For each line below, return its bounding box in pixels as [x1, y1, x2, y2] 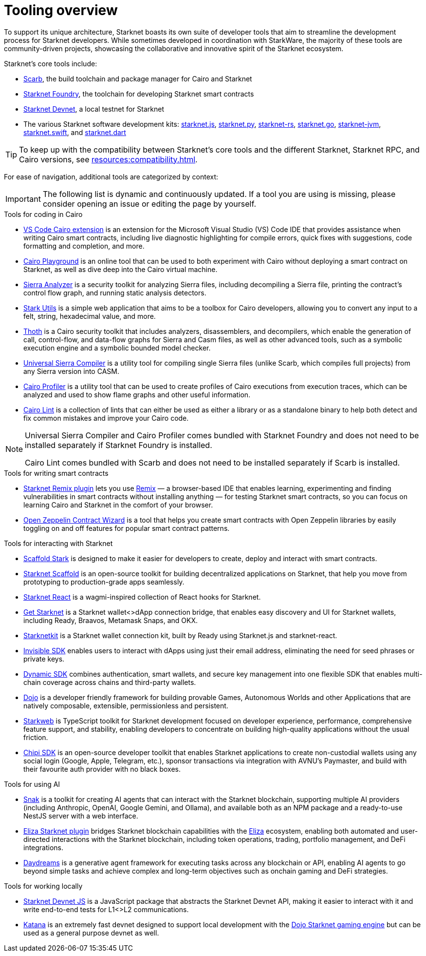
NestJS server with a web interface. [23, 811, 138, 820]
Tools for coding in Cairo [4, 210, 83, 218]
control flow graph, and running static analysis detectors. [23, 288, 206, 297]
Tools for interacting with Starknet [4, 539, 113, 547]
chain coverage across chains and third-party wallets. [23, 678, 196, 686]
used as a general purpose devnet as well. [23, 928, 159, 937]
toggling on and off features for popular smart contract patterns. [23, 524, 230, 532]
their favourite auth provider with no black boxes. [23, 764, 181, 773]
